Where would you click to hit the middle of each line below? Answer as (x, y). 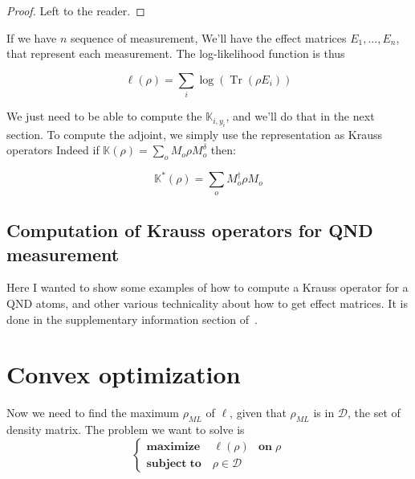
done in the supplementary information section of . (132, 319)
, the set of (374, 413)
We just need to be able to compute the (104, 116)
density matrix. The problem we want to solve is (126, 430)
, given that (258, 413)
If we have (32, 37)
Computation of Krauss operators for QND (190, 230)
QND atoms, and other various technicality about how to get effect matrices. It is (207, 303)
